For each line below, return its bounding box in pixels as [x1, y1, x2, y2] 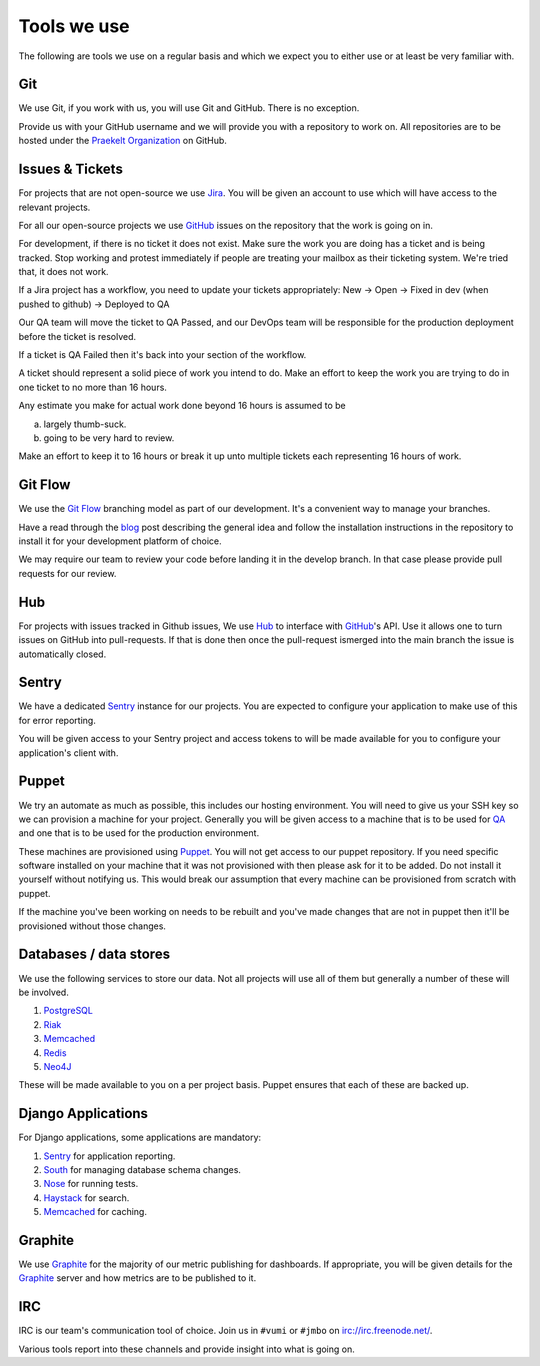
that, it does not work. [18, 266, 109, 278]
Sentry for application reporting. [43, 1150, 176, 1162]
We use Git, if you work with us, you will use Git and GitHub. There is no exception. [18, 102, 360, 114]
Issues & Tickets [18, 161, 124, 178]
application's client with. [18, 746, 119, 759]
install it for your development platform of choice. [18, 535, 222, 547]
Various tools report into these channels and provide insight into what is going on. [18, 1343, 355, 1355]
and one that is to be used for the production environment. [18, 827, 260, 839]
